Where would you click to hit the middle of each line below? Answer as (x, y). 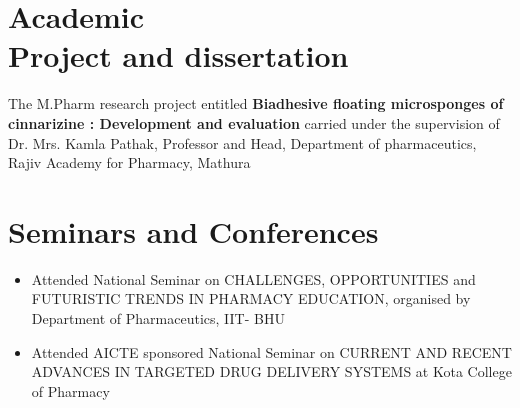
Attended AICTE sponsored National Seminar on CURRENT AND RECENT (271, 351)
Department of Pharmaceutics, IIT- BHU (158, 318)
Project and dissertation (178, 55)
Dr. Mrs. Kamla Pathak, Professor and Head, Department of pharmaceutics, (242, 142)
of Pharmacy (70, 390)
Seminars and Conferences (193, 230)
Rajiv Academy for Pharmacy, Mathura (129, 162)
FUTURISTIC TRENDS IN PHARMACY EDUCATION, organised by (251, 298)
